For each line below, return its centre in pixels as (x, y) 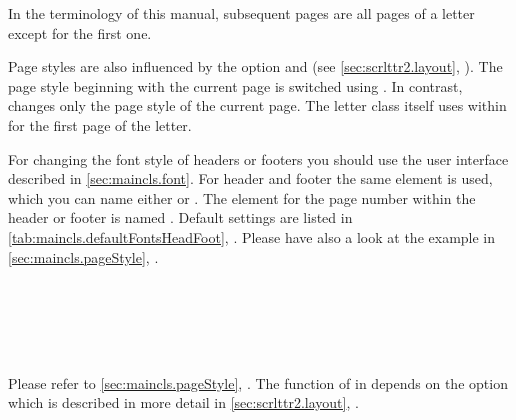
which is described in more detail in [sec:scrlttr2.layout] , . (183, 402)
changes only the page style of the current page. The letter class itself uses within (257, 105)
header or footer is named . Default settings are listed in (180, 217)
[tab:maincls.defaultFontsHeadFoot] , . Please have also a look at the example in (252, 236)
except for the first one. (80, 32)
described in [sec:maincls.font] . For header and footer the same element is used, (250, 178)
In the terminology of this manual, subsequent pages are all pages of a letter (241, 13)
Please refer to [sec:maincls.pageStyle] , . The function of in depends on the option (258, 382)
